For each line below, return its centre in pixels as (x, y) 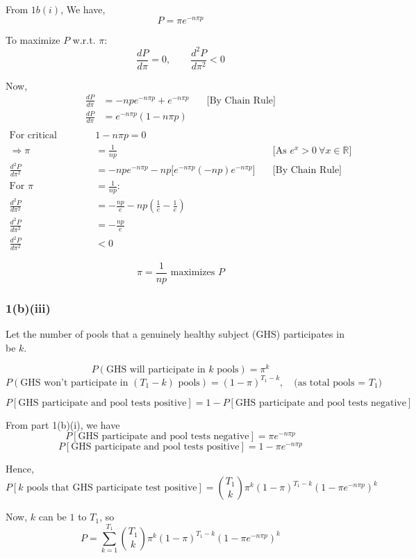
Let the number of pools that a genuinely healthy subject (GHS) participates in (175, 334)
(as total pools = (330, 383)
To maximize (33, 39)
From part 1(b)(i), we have (63, 424)
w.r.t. (84, 39)
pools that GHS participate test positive (112, 488)
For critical (33, 136)
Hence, (20, 469)
